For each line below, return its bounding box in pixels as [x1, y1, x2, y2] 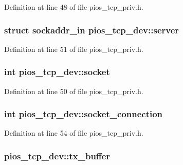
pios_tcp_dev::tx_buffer [4, 149, 111, 162]
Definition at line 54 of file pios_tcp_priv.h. [4, 127, 143, 138]
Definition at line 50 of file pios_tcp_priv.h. [4, 85, 143, 96]
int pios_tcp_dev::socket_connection [4, 107, 163, 120]
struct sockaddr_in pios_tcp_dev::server [4, 23, 179, 36]
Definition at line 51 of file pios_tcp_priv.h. [4, 43, 143, 54]
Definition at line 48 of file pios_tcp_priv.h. [4, 2, 143, 12]
